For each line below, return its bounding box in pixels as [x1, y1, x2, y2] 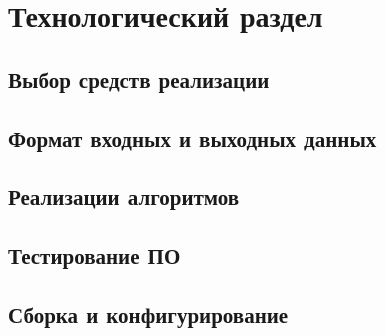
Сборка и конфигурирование [8, 298, 289, 329]
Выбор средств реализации [8, 63, 270, 94]
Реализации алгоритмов [8, 181, 240, 212]
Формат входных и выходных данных [8, 122, 377, 153]
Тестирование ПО [8, 240, 181, 271]
